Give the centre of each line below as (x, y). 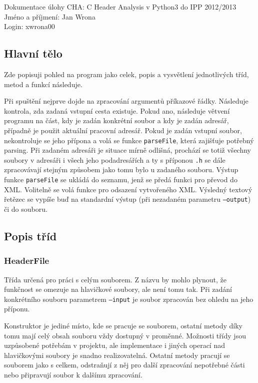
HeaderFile (27, 261)
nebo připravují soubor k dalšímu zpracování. (73, 374)
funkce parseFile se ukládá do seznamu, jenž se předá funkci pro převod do (121, 179)
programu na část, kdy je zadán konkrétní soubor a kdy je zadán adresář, (116, 120)
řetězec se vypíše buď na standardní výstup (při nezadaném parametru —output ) (127, 199)
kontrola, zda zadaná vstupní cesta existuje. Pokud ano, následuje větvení (117, 110)
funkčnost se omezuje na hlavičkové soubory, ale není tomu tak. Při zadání (118, 289)
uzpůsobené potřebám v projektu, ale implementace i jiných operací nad (114, 345)
